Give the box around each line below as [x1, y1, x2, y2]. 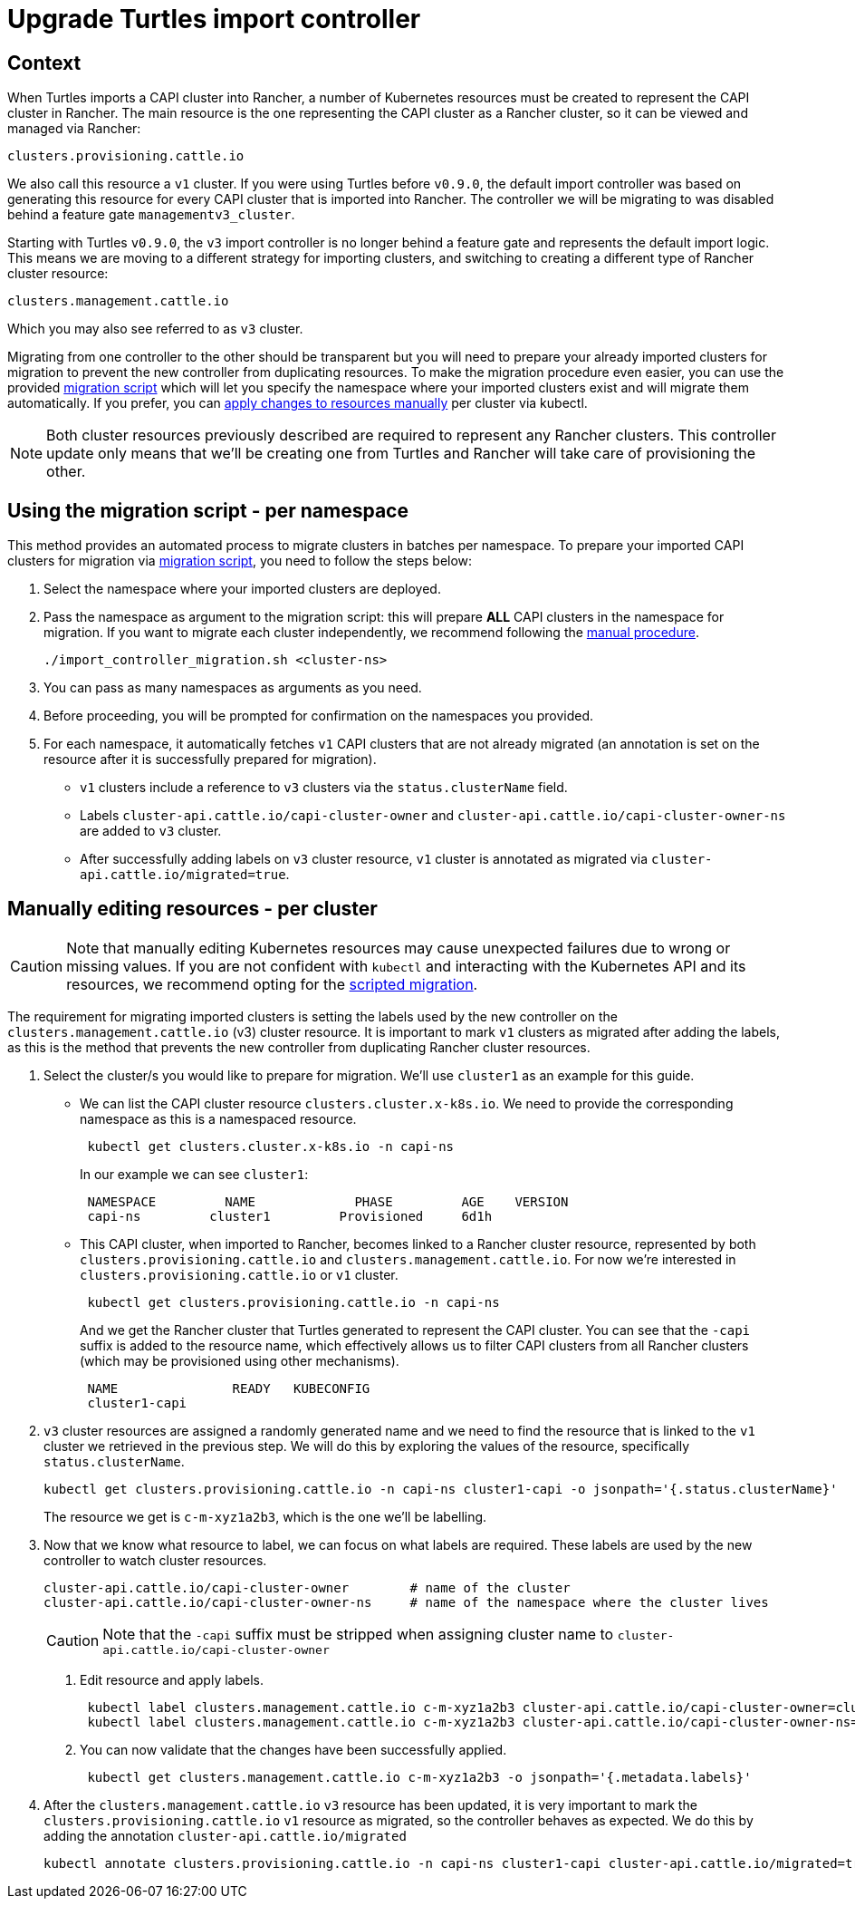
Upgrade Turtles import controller [7, 4, 421, 34]
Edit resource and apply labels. [80, 1671, 264, 1688]
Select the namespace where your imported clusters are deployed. [43, 581, 441, 597]
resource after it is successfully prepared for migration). [43, 751, 377, 768]
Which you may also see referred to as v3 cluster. [7, 321, 303, 337]
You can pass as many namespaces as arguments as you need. [43, 680, 422, 696]
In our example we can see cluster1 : [80, 1166, 309, 1182]
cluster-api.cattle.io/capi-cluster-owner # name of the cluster [43, 1580, 571, 1595]
